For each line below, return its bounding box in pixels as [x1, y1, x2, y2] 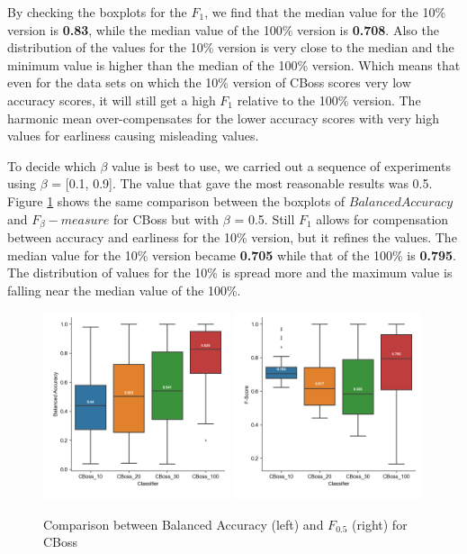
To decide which [7, 156, 96, 175]
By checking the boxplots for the [7, 3, 187, 21]
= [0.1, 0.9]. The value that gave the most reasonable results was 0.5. [51, 174, 433, 193]
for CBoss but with [113, 209, 220, 228]
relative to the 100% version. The [237, 90, 421, 109]
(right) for [352, 514, 408, 533]
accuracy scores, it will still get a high [7, 90, 216, 109]
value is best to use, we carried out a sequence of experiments [112, 156, 451, 175]
